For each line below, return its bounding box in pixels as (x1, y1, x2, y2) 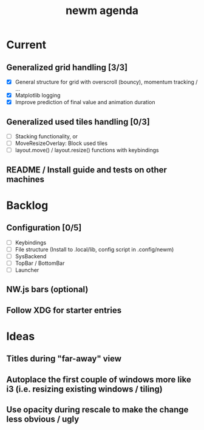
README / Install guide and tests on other (6, 164, 167, 175)
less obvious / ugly (6, 414, 80, 425)
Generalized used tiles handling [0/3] (6, 116, 150, 127)
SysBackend (15, 252, 47, 259)
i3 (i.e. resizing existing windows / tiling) (6, 384, 163, 394)
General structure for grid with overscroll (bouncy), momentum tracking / (15, 79, 198, 85)
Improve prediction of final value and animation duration (15, 99, 155, 106)
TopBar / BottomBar (15, 259, 65, 267)
